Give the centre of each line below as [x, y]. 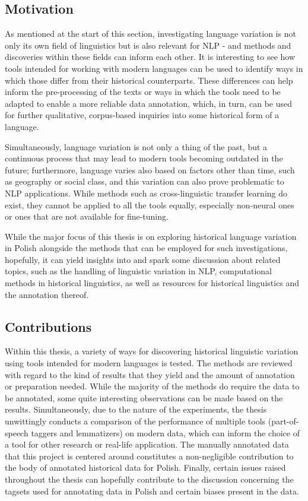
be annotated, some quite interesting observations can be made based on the [144, 397]
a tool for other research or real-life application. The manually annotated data [147, 444]
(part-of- [283, 421]
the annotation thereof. [47, 294]
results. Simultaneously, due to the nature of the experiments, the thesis [136, 409]
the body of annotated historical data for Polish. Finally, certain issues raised [145, 467]
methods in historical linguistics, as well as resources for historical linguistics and [152, 283]
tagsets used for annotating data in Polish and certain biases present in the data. [152, 491]
